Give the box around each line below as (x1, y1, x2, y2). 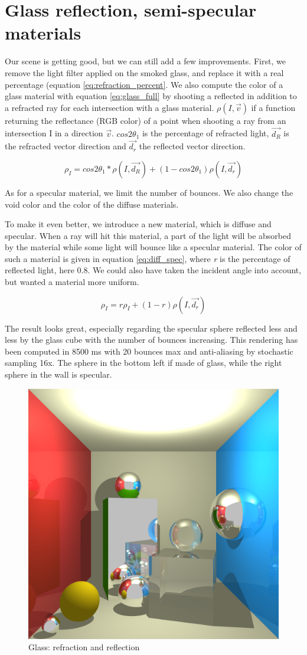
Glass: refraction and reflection (28, 641, 140, 653)
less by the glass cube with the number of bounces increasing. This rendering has (5, 333, 298, 346)
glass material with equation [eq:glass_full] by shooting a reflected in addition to (5, 90, 297, 102)
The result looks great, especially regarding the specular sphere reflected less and (5, 322, 298, 334)
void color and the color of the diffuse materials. (5, 198, 179, 210)
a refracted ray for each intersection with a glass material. (5, 101, 214, 113)
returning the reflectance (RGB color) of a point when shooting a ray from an (5, 114, 286, 126)
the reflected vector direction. (139, 140, 246, 152)
